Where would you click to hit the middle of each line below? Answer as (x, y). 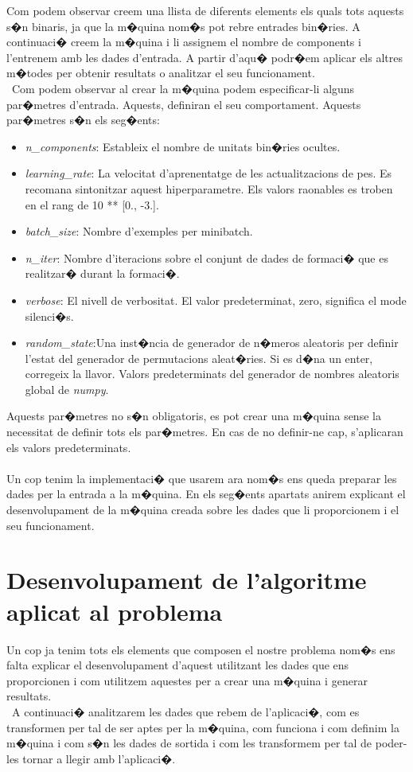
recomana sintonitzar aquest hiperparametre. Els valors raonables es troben (209, 188)
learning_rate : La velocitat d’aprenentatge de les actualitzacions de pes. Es (208, 173)
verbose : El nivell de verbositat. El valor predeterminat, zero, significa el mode (216, 300)
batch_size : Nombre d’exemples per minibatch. (139, 231)
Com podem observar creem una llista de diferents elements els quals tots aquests (205, 10)
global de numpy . (67, 389)
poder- (391, 743)
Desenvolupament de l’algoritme (187, 580)
